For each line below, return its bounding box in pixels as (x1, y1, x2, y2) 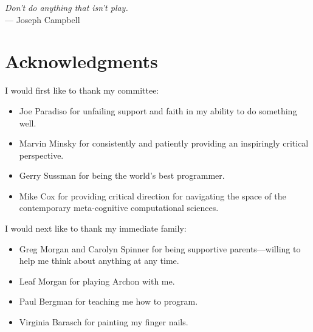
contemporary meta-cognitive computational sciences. (19, 201, 219, 214)
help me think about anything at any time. (19, 254, 179, 267)
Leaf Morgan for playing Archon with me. (19, 274, 175, 287)
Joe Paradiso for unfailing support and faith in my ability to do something (19, 104, 297, 117)
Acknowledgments (5, 49, 158, 74)
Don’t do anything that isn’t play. (5, 1, 128, 13)
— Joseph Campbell (5, 13, 80, 26)
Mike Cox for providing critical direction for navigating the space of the (19, 189, 286, 202)
